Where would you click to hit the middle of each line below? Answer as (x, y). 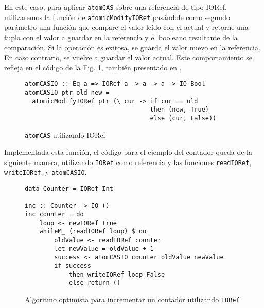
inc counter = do (54, 215)
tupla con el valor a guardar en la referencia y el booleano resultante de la (121, 37)
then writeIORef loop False (117, 274)
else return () (95, 283)
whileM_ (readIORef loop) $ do (93, 232)
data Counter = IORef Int (69, 189)
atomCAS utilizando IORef (65, 134)
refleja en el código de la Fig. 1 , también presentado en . (93, 67)
